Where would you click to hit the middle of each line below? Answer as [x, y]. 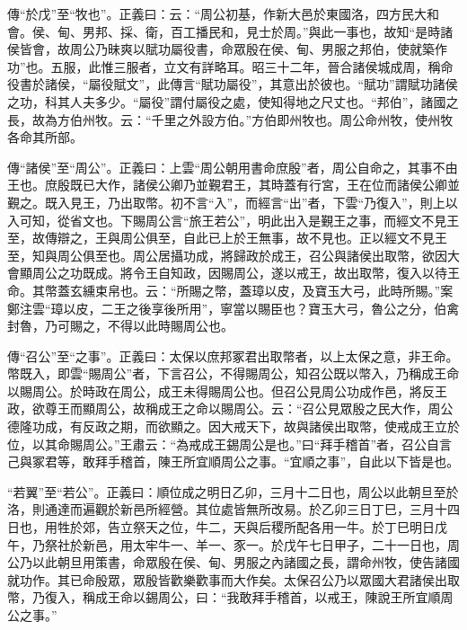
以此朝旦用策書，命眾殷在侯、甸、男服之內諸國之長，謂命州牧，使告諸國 [246, 562]
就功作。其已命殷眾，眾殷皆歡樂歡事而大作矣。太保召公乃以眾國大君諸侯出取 [233, 579]
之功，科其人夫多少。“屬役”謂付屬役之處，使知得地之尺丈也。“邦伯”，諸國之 [233, 101]
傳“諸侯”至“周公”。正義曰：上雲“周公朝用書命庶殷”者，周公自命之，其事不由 [233, 167]
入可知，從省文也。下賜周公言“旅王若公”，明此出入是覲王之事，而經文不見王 [233, 220]
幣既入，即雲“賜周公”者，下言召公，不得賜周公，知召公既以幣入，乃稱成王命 [233, 373]
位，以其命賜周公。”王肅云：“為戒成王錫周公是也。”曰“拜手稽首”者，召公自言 [230, 444]
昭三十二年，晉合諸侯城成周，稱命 [352, 66]
